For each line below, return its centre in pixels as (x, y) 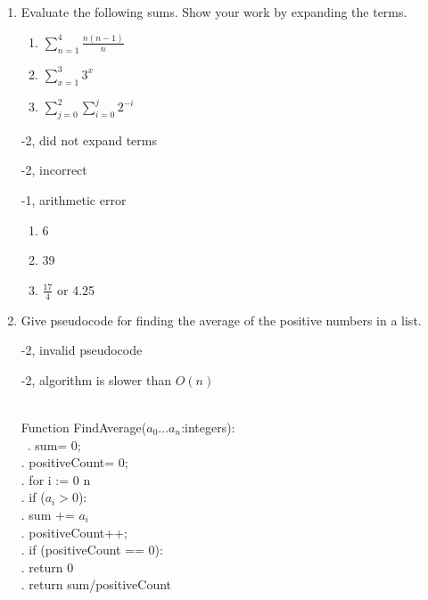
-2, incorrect (54, 170)
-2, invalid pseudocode (82, 350)
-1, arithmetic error (74, 199)
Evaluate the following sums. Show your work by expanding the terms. (214, 12)
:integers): (208, 427)
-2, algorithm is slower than (96, 379)
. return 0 (47, 567)
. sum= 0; (54, 444)
